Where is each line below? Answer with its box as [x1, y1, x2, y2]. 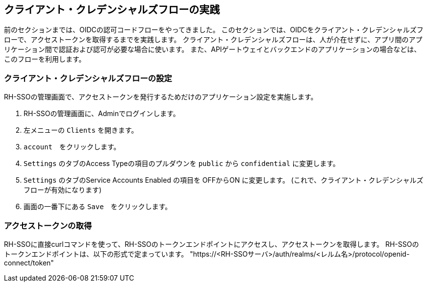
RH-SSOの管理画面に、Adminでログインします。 [24, 109, 180, 118]
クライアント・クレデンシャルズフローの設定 [4, 73, 172, 83]
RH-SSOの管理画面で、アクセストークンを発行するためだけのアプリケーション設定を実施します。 [4, 93, 318, 101]
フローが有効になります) [24, 186, 102, 194]
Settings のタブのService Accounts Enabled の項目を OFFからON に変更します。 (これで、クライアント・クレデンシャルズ [24, 176, 424, 185]
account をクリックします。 [24, 143, 121, 151]
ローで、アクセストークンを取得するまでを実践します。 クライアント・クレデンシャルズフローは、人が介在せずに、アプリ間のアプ [4, 35, 423, 44]
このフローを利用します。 [4, 55, 86, 64]
